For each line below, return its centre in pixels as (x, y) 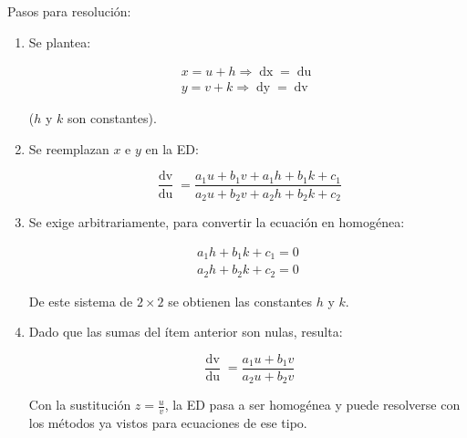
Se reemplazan (69, 148)
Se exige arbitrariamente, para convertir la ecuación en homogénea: (217, 221)
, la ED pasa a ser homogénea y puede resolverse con (312, 405)
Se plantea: (60, 42)
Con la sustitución (80, 405)
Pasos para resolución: (69, 11)
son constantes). (112, 118)
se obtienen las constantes (240, 301)
